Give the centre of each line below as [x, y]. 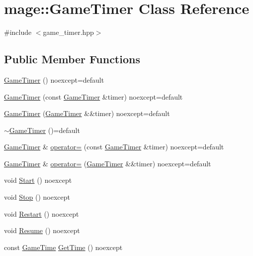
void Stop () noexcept [37, 197]
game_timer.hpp [68, 32]
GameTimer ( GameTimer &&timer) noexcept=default [87, 113]
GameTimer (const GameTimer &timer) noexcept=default [93, 96]
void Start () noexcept [38, 180]
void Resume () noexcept [42, 230]
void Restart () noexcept [42, 213]
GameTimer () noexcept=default [54, 79]
